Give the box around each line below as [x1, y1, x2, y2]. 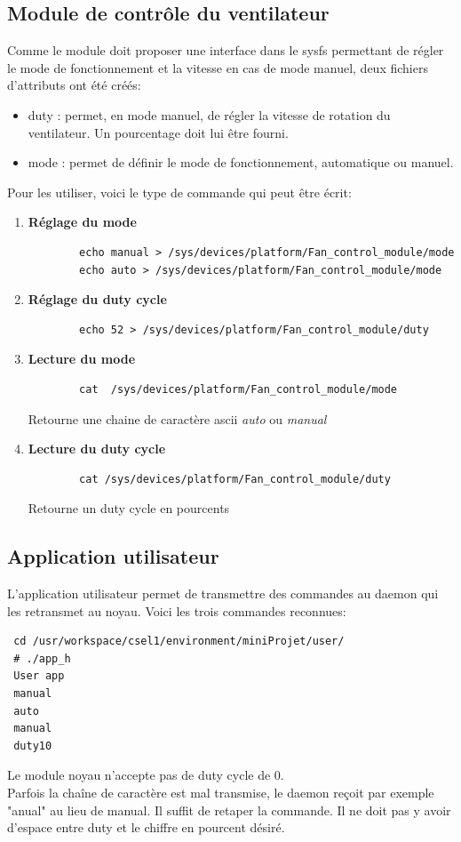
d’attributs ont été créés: [7, 76, 141, 94]
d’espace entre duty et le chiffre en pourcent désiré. [7, 818, 285, 837]
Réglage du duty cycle [28, 290, 167, 309]
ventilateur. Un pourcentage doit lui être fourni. [28, 123, 289, 141]
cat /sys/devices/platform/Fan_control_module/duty [79, 472, 391, 485]
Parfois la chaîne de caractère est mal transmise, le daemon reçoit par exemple [7, 783, 434, 802]
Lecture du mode [28, 349, 136, 368]
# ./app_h [13, 652, 71, 665]
